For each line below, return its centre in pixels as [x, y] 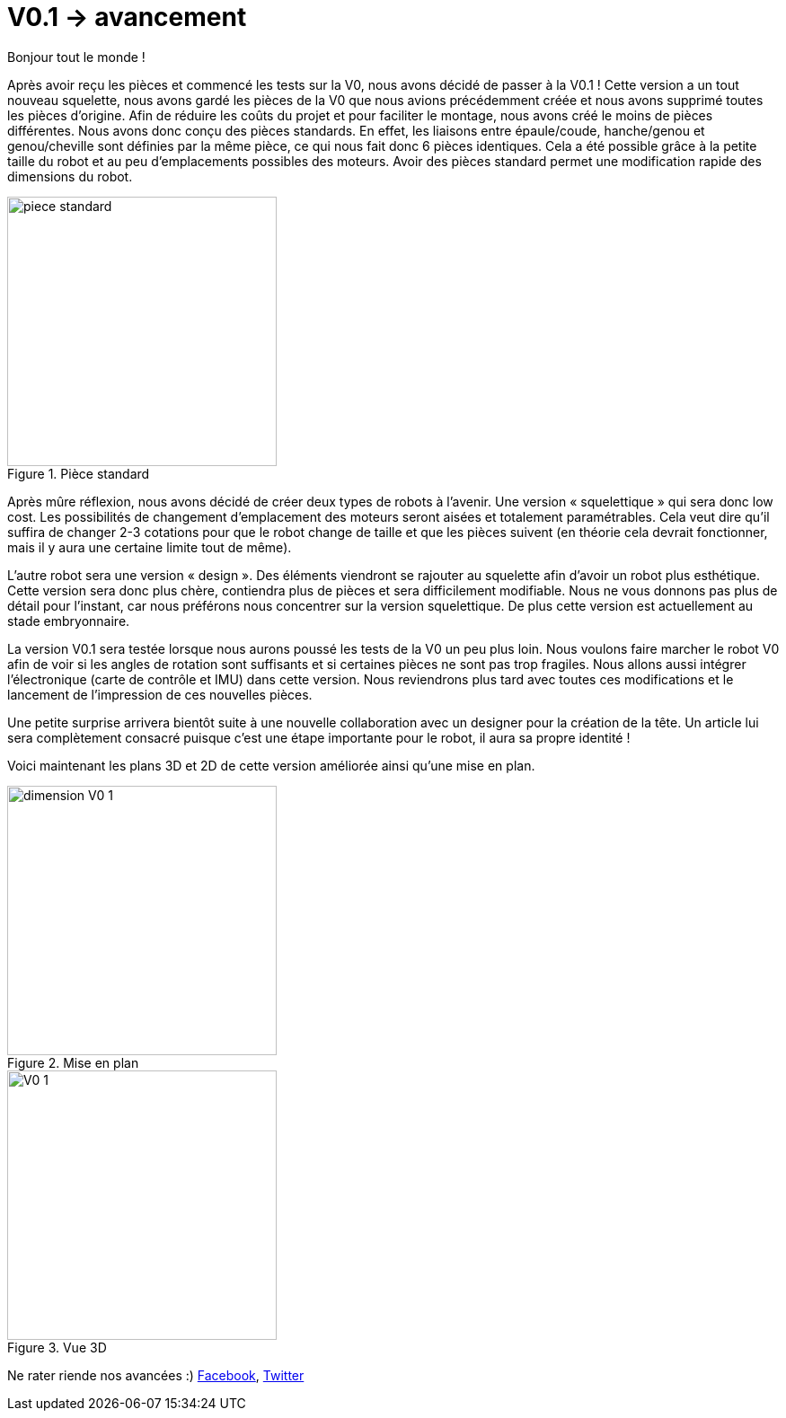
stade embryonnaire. [69, 621]
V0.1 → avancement [127, 17]
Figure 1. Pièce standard [79, 473]
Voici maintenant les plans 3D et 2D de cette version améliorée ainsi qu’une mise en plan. [271, 765]
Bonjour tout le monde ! [76, 57]
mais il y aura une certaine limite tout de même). [150, 547]
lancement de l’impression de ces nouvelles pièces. [160, 694]
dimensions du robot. [70, 176]
